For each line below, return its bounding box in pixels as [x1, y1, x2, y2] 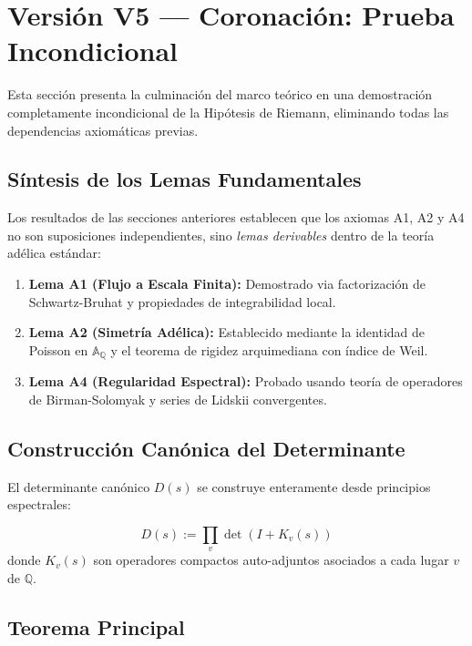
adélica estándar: [7, 243, 101, 262]
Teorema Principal [7, 612, 185, 641]
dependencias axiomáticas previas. [7, 120, 199, 139]
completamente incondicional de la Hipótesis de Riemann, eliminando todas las [7, 102, 449, 121]
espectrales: [7, 495, 71, 514]
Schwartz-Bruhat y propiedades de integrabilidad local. [28, 292, 336, 311]
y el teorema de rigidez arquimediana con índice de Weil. [110, 340, 428, 359]
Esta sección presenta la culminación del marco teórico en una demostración [7, 85, 433, 104]
